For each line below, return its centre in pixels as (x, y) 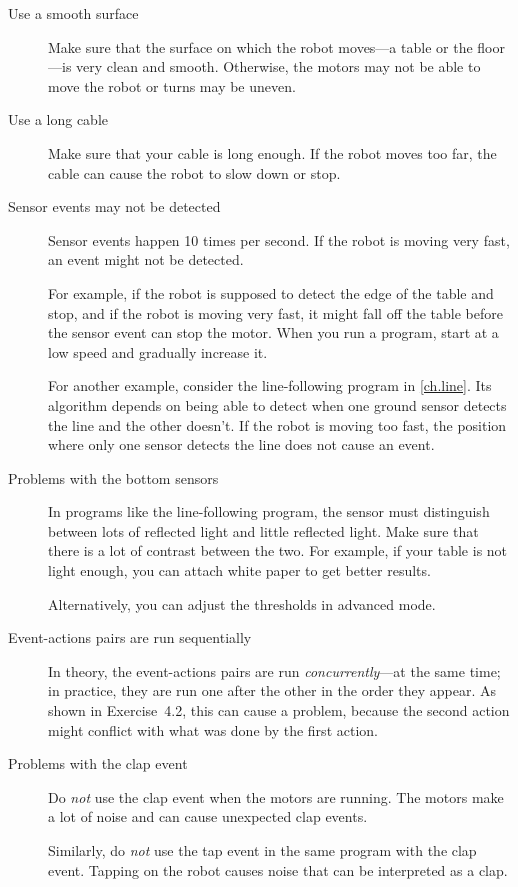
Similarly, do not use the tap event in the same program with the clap (262, 850)
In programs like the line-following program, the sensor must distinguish (269, 511)
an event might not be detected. (146, 259)
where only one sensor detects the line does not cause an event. (241, 444)
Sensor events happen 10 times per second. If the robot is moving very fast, (279, 239)
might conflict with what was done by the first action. (213, 729)
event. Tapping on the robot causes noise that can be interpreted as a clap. (278, 869)
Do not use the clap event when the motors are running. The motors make (276, 796)
